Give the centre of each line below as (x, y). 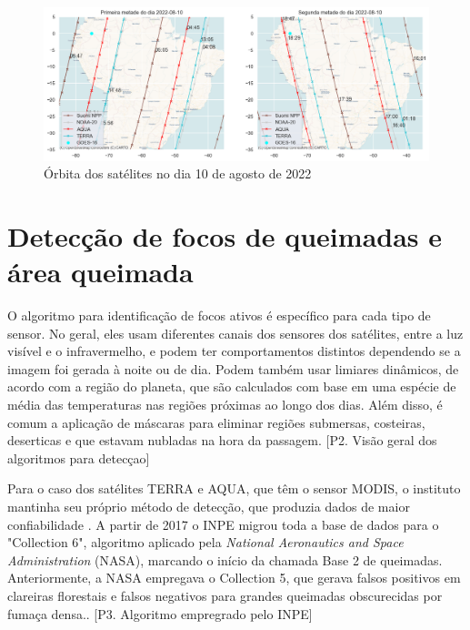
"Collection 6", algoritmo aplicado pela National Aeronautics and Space (205, 542)
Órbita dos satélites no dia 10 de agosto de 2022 (178, 173)
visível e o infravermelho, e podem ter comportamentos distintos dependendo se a (234, 351)
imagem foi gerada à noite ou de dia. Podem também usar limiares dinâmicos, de (233, 368)
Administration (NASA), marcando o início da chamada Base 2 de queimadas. (225, 559)
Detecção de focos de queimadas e (225, 235)
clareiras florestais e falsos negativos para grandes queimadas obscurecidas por (225, 595)
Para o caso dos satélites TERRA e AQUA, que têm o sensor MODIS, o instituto (234, 488)
